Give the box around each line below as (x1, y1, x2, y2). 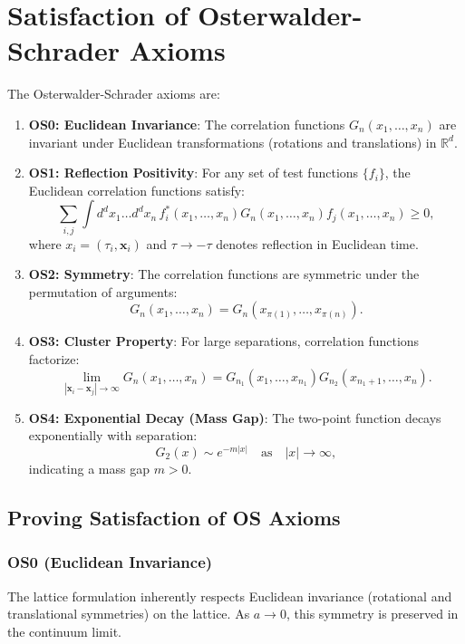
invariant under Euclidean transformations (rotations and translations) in (28, 132, 437, 151)
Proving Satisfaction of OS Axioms (7, 503, 341, 531)
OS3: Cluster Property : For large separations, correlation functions (28, 332, 420, 351)
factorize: (28, 349, 80, 368)
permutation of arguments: (28, 282, 178, 301)
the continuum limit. (7, 621, 122, 640)
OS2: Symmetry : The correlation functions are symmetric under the (28, 264, 420, 284)
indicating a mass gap (28, 459, 150, 477)
